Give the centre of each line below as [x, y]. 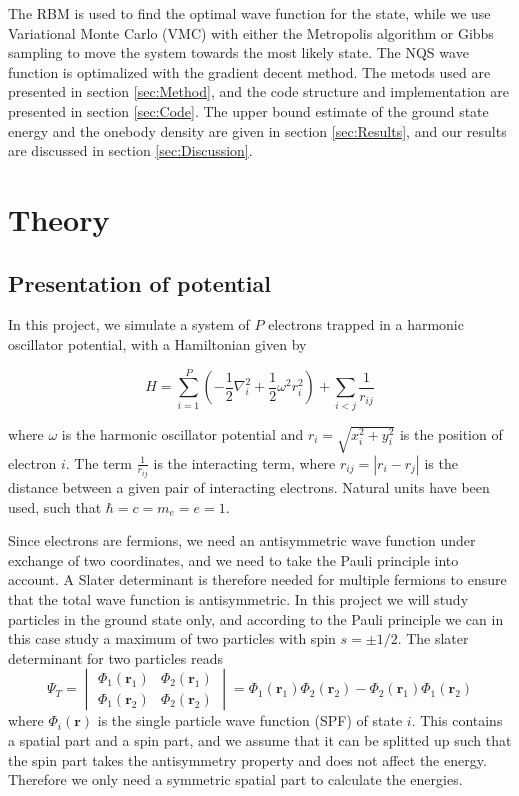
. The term [98, 462]
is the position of [451, 433]
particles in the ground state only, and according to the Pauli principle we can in [256, 618]
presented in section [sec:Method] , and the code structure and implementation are [258, 91]
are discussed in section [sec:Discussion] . [130, 150]
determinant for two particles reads [115, 657]
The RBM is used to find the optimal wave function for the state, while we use [249, 13]
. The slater [433, 638]
